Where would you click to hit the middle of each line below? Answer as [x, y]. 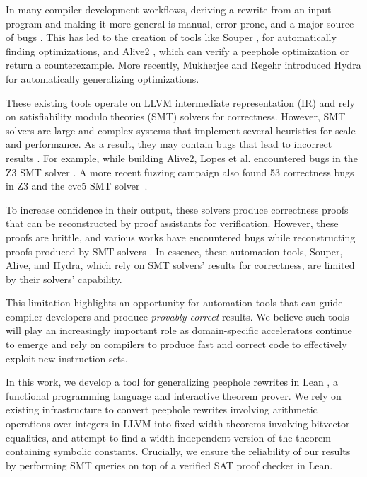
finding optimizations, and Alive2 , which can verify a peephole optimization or [177, 51]
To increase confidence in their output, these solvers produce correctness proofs [177, 209]
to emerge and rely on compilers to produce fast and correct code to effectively [176, 344]
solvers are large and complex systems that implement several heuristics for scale [181, 130]
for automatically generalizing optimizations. [103, 78]
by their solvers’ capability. [64, 278]
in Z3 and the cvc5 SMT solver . [77, 186]
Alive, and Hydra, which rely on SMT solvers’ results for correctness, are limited [180, 265]
